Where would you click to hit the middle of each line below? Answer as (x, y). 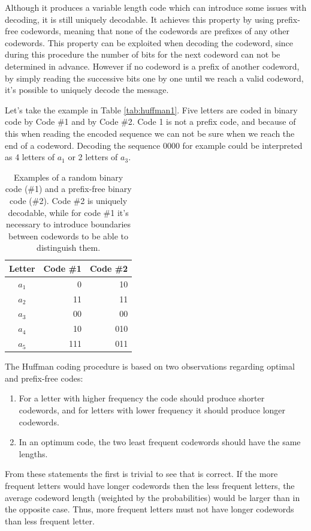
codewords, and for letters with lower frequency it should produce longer (152, 409)
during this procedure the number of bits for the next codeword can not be (143, 54)
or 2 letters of (93, 157)
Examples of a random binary (69, 177)
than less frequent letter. (50, 520)
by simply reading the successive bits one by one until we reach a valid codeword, (154, 78)
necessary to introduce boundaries (69, 224)
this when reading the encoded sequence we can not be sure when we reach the (150, 133)
